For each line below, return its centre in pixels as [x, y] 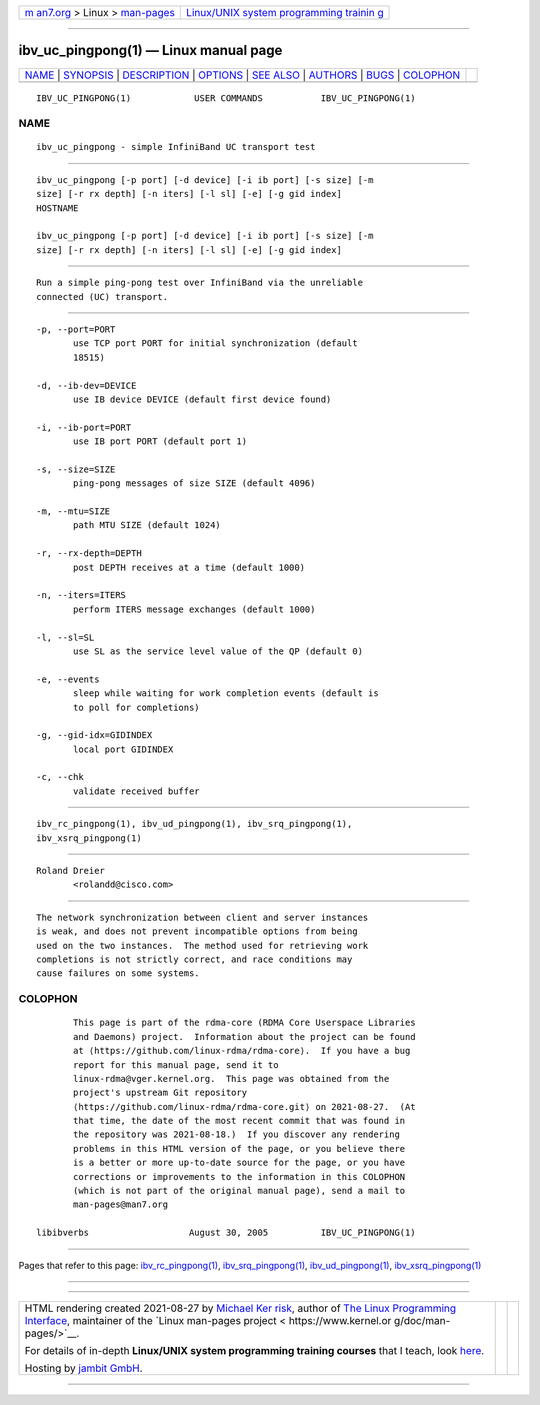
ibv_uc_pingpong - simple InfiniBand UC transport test [176, 147]
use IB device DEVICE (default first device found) [202, 399]
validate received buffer [136, 791]
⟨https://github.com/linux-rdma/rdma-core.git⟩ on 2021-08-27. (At [244, 1106]
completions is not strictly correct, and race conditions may [194, 959]
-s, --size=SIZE [76, 469]
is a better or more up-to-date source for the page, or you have [239, 1163]
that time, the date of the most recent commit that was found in [239, 1121]
